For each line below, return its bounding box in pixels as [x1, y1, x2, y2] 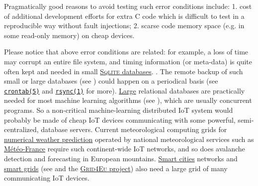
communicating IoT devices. [4, 173, 89, 183]
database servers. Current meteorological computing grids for [41, 124, 227, 135]
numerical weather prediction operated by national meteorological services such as [4, 134, 254, 144]
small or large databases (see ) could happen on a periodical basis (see [4, 76, 218, 86]
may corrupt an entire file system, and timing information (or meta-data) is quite [4, 56, 252, 66]
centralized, [4, 124, 39, 135]
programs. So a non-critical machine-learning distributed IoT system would [4, 105, 233, 115]
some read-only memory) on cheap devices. [4, 30, 135, 40]
